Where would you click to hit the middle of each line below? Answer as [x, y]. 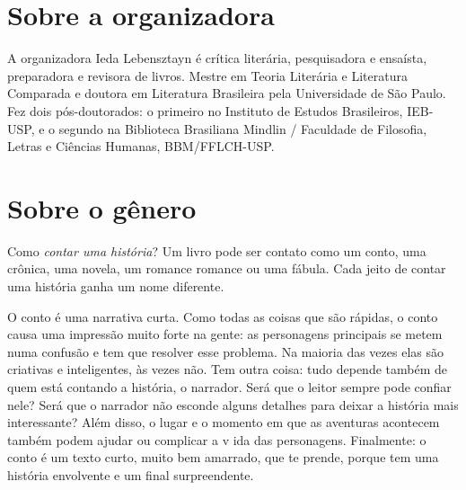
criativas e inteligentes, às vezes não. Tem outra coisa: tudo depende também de [227, 369]
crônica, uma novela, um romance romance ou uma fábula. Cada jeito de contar [227, 268]
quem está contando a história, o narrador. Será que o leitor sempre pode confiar [229, 386]
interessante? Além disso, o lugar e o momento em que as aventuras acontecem [224, 422]
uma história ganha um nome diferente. [116, 286]
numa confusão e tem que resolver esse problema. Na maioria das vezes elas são [225, 351]
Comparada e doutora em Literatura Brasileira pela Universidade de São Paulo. [227, 93]
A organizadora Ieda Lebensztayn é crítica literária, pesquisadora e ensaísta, [217, 58]
